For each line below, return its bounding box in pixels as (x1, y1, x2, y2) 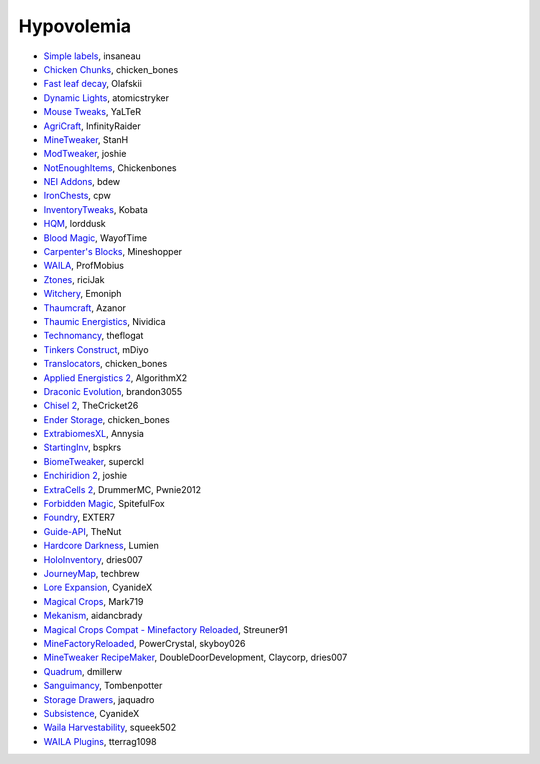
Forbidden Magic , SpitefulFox (43, 498, 165, 510)
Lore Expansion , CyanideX (43, 581, 153, 594)
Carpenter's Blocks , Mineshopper (43, 246, 183, 258)
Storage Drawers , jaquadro (43, 693, 155, 705)
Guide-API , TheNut (43, 525, 122, 537)
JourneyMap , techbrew (43, 568, 140, 579)
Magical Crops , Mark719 (43, 595, 144, 607)
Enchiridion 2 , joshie (43, 470, 128, 482)
